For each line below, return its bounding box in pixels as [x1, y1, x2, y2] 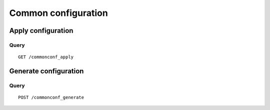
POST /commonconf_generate [18, 95, 84, 101]
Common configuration [9, 7, 108, 18]
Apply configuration [9, 26, 73, 35]
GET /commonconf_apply [18, 54, 74, 60]
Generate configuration [9, 67, 84, 75]
